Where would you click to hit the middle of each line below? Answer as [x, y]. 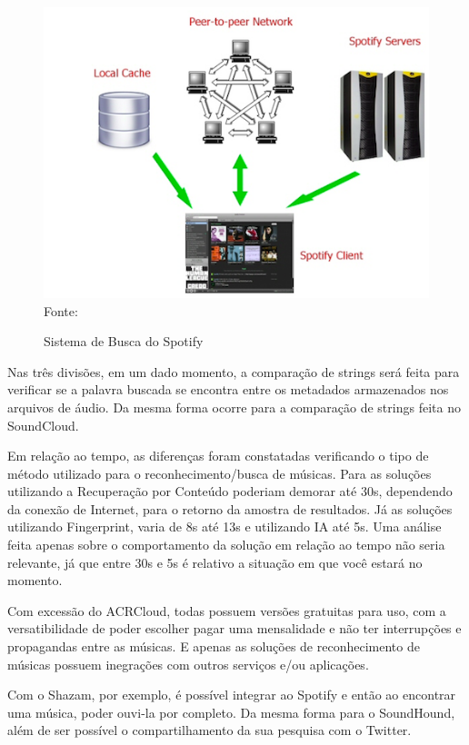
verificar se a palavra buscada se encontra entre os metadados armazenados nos [228, 389]
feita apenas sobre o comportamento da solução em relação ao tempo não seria [226, 545]
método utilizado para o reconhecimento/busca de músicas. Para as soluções [220, 473]
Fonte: [61, 310]
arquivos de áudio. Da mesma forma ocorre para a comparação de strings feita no [234, 407]
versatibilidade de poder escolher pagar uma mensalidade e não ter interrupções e [234, 628]
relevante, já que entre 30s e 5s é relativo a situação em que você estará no [215, 562]
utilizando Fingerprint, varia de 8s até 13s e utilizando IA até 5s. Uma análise [225, 526]
